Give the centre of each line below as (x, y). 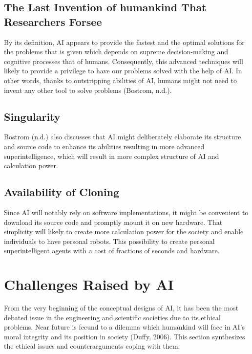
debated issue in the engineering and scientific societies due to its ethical (112, 317)
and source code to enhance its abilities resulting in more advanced (104, 146)
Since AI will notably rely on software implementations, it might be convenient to (126, 212)
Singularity (32, 116)
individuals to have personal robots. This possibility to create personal (109, 241)
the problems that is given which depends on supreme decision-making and (116, 52)
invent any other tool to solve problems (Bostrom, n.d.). (88, 90)
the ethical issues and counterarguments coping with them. (92, 346)
